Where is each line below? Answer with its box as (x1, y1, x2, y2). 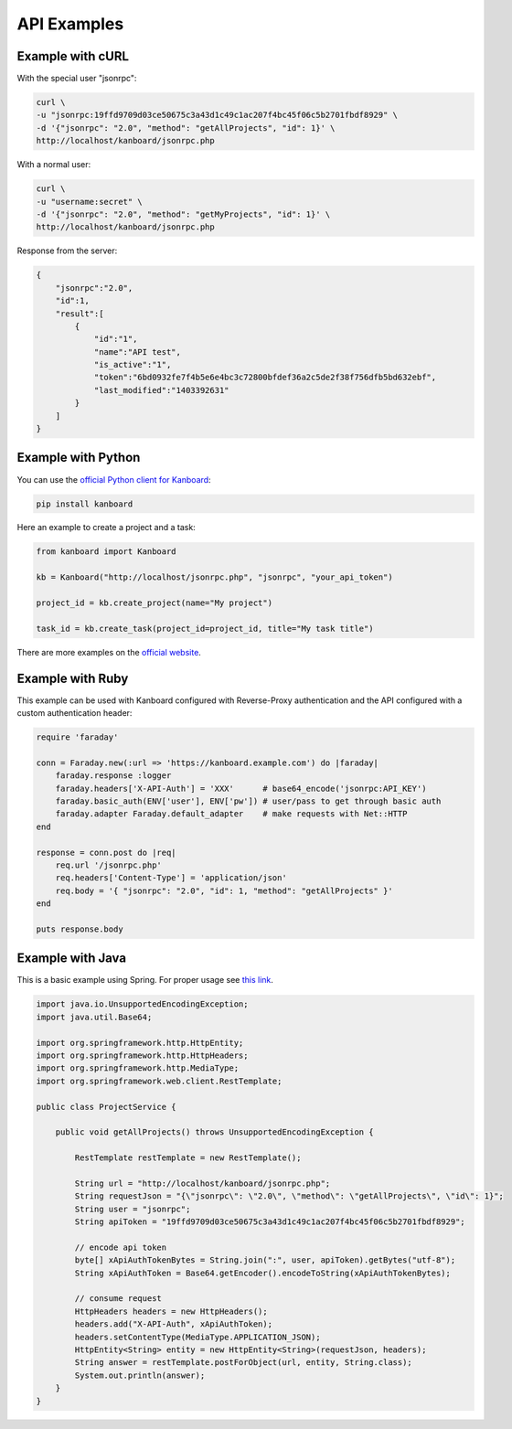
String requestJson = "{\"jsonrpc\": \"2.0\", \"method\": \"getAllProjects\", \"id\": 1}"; (74, 1191, 505, 1201)
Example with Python (16, 450, 141, 465)
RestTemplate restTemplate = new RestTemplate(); (74, 1153, 302, 1163)
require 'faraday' (36, 732, 119, 742)
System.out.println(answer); (74, 1370, 206, 1381)
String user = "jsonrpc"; (74, 1203, 191, 1214)
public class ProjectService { (36, 1102, 177, 1112)
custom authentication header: (16, 708, 133, 719)
